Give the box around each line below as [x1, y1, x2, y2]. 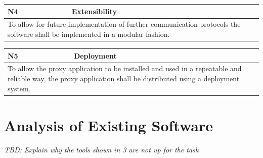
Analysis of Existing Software [4, 115, 213, 135]
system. [8, 83, 31, 93]
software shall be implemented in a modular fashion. [8, 28, 170, 39]
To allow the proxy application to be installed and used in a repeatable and [8, 63, 242, 74]
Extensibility [71, 6, 117, 16]
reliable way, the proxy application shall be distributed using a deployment [8, 73, 240, 83]
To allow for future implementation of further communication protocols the [8, 19, 241, 29]
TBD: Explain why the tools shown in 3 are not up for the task [4, 144, 199, 154]
